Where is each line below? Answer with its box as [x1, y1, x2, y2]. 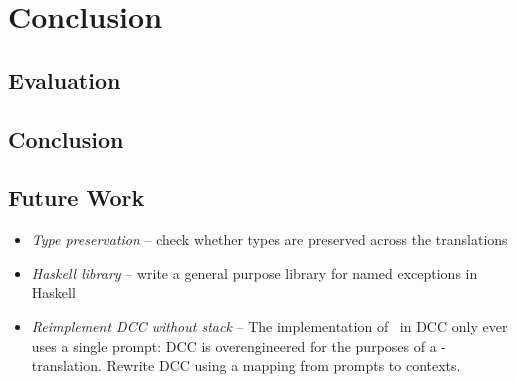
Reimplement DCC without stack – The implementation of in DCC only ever [31, 315, 508, 336]
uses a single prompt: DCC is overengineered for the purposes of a [31, 335, 437, 356]
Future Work [8, 182, 145, 213]
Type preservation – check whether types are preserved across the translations [31, 229, 508, 250]
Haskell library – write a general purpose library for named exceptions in [31, 262, 478, 283]
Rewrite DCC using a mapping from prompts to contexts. [106, 355, 461, 376]
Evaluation [8, 64, 121, 95]
